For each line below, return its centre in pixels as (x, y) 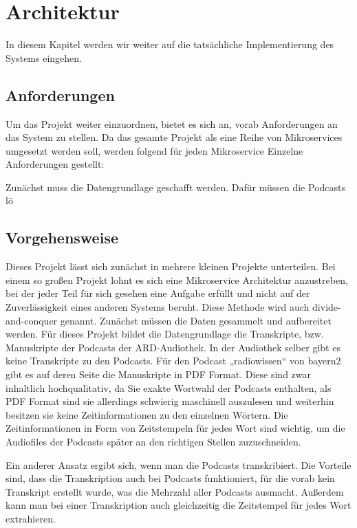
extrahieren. (31, 518)
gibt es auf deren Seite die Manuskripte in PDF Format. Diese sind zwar (158, 374)
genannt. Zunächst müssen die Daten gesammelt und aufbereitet (196, 320)
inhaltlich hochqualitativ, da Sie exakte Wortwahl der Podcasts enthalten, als (169, 387)
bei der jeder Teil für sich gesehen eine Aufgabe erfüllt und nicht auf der (158, 293)
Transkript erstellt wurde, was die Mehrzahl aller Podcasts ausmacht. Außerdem (175, 491)
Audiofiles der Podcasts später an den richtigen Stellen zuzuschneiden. (153, 441)
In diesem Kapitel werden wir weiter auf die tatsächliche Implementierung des (170, 44)
